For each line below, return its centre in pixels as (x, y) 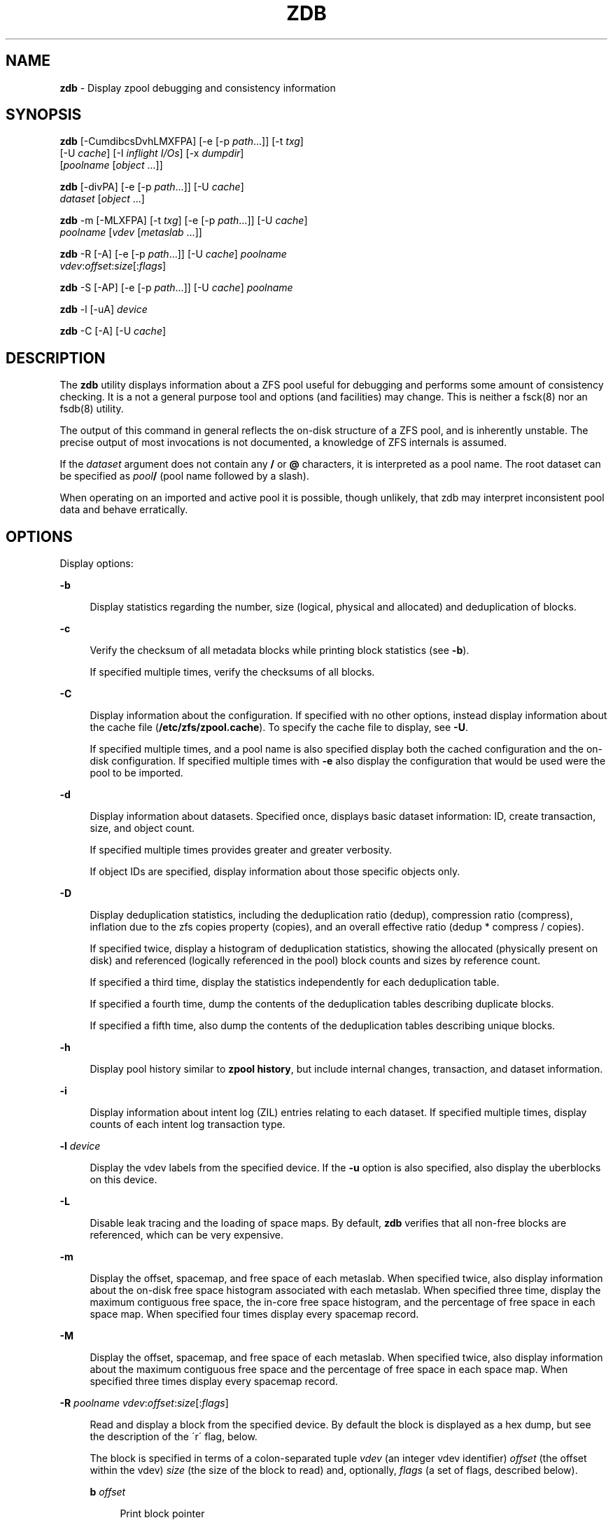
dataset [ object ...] (102, 199)
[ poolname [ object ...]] (111, 165)
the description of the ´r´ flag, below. (174, 1437)
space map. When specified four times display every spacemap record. (254, 1314)
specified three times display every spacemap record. (214, 1381)
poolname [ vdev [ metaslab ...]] (131, 232)
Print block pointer (162, 1514)
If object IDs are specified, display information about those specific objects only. (275, 872)
